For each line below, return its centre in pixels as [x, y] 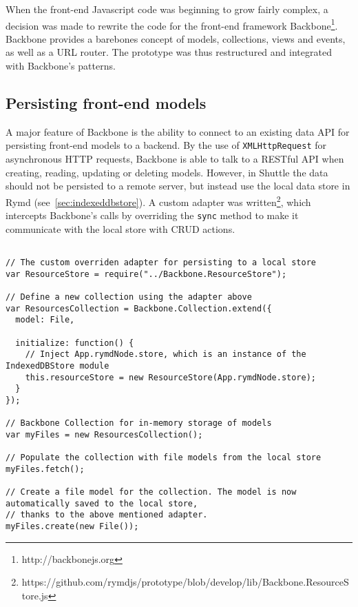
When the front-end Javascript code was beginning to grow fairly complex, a [167, 9]
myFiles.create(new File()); [72, 527]
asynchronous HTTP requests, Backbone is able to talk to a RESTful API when [175, 159]
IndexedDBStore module [57, 366]
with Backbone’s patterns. [61, 66]
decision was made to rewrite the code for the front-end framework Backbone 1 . [172, 24]
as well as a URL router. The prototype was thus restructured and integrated [169, 52]
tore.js [35, 595]
